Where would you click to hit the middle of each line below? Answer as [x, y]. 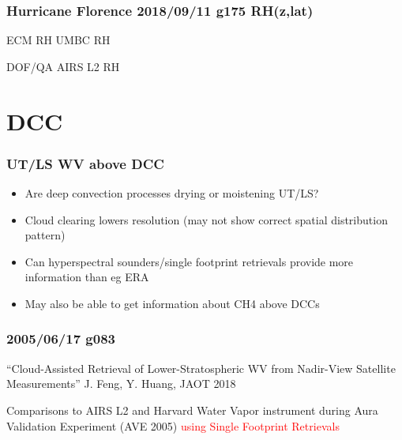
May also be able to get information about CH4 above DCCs [172, 303]
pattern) [45, 235]
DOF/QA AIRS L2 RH [63, 66]
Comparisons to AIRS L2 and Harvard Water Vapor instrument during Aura [192, 410]
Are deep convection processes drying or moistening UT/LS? [172, 193]
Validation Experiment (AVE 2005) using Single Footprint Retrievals [173, 425]
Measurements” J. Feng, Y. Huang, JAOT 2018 [121, 384]
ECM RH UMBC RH [58, 40]
